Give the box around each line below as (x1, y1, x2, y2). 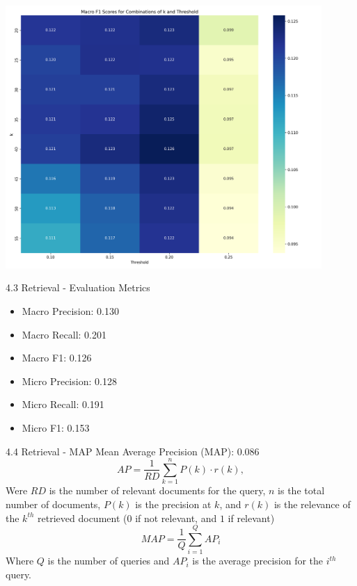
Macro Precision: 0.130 (22, 304, 119, 318)
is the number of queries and (47, 553, 170, 568)
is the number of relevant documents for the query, (49, 483, 266, 498)
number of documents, (6, 496, 101, 511)
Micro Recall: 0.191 (22, 397, 104, 412)
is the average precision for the (192, 553, 324, 568)
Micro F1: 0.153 (22, 421, 90, 434)
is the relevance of (273, 496, 351, 511)
